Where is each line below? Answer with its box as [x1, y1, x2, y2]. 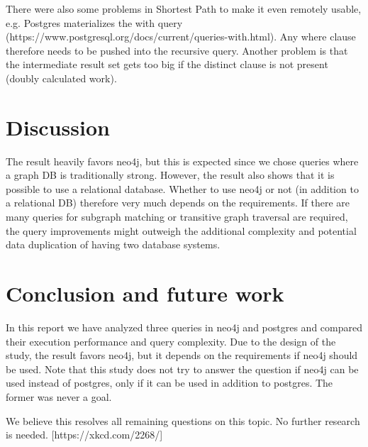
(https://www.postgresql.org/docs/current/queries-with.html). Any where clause [6, 29, 356, 44]
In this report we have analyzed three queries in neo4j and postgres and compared [6, 319, 362, 334]
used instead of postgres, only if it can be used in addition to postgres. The [6, 375, 333, 390]
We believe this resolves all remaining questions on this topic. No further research [6, 413, 360, 428]
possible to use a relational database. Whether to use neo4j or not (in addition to [6, 181, 359, 196]
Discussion [6, 112, 110, 141]
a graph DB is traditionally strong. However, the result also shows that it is [6, 167, 335, 182]
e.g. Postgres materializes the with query [6, 15, 183, 30]
